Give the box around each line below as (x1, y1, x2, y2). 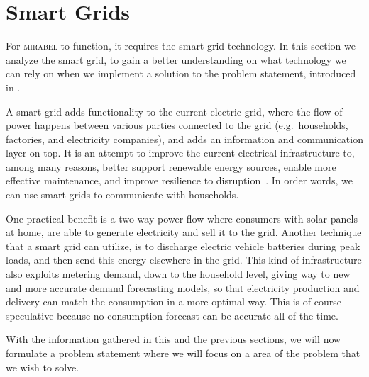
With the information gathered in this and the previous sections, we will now (6, 332, 341, 347)
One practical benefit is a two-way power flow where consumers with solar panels (6, 210, 358, 225)
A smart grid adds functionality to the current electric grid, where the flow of (6, 103, 343, 118)
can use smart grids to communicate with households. (6, 187, 239, 202)
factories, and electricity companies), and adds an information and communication (6, 131, 363, 146)
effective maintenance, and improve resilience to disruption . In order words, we (6, 173, 353, 188)
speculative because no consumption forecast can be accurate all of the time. (6, 308, 338, 322)
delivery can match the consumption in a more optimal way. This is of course (6, 294, 341, 309)
